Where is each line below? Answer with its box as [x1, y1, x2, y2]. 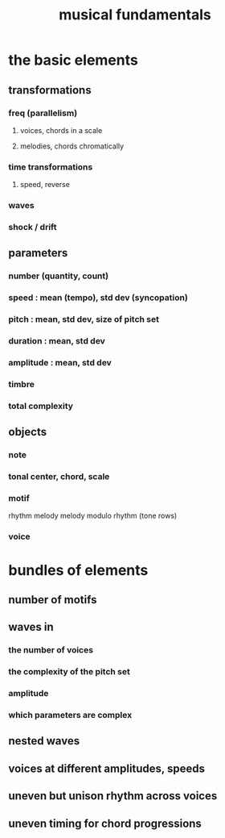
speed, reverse [19, 180, 71, 190]
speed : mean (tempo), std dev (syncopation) [8, 292, 189, 303]
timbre [8, 378, 35, 390]
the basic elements [8, 51, 138, 69]
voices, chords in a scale [19, 125, 103, 135]
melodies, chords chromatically [19, 141, 125, 151]
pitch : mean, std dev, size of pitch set [8, 314, 159, 325]
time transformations [8, 161, 93, 173]
